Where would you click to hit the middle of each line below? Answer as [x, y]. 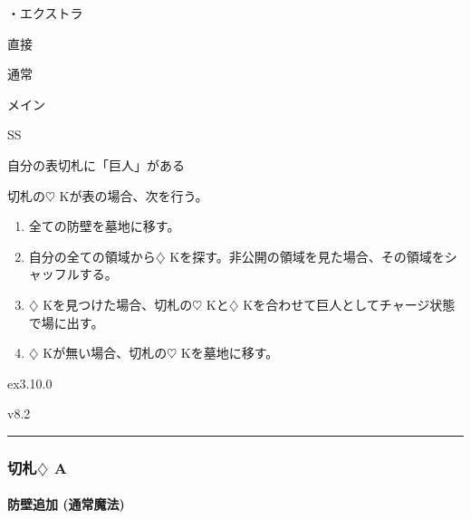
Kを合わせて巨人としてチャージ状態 [349, 304]
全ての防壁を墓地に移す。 [104, 226]
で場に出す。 [66, 322]
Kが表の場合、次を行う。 [134, 195]
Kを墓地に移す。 [230, 353]
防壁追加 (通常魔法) [66, 504]
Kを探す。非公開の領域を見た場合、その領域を [307, 256]
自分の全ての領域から [92, 256]
